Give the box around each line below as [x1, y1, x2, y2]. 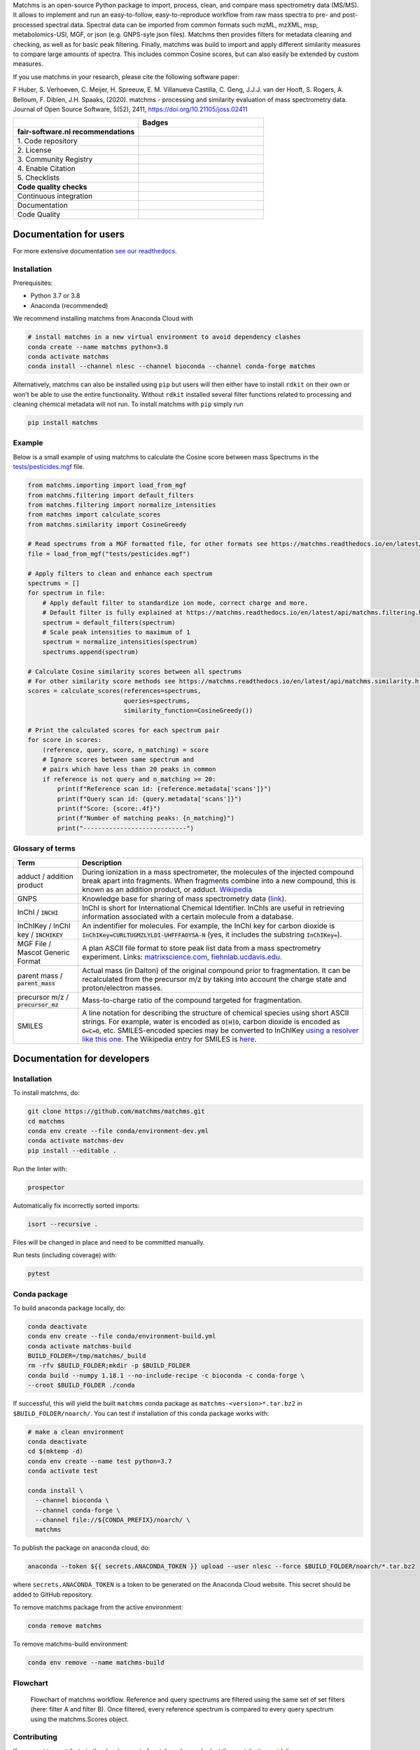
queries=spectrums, [123, 696, 190, 705]
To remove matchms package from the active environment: [13, 1603, 183, 1611]
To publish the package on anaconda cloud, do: [13, 1543, 150, 1552]
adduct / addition [17, 871, 73, 881]
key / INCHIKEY [17, 930, 63, 939]
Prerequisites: [13, 279, 53, 287]
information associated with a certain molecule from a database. [81, 911, 294, 921]
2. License [17, 146, 52, 155]
